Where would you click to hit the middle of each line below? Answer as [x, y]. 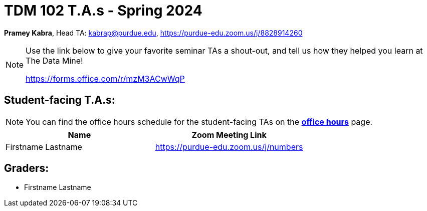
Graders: [27, 168]
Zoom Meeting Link [229, 135]
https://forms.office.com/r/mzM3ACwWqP [105, 78]
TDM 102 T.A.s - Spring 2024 [103, 11]
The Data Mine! [54, 60]
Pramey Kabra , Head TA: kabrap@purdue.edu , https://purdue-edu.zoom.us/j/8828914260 [153, 33]
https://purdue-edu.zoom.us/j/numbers [229, 147]
